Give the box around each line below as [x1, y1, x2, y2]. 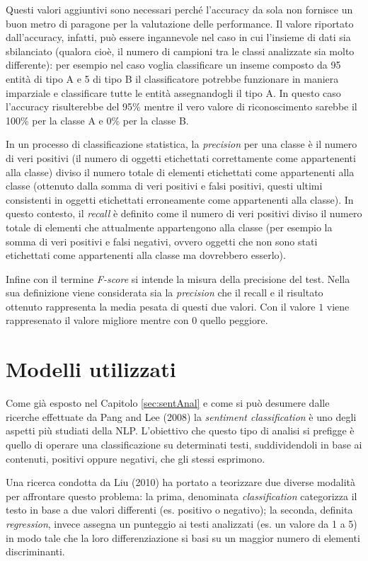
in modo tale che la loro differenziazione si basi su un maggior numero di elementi [6, 530, 360, 545]
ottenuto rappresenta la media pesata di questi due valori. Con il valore [6, 299, 316, 313]
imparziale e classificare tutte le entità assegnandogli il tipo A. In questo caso [6, 85, 341, 100]
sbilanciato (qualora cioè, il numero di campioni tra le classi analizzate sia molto [6, 43, 355, 58]
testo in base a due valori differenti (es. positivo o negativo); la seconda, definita [6, 502, 353, 517]
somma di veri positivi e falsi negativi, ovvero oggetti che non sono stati [6, 233, 318, 248]
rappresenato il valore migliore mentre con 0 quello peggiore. [6, 313, 268, 328]
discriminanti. [6, 544, 65, 559]
